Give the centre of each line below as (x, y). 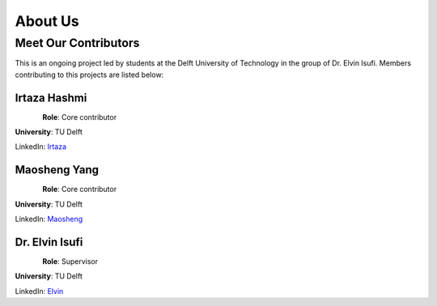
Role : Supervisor (70, 261)
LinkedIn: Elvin (39, 291)
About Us (47, 21)
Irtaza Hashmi (51, 98)
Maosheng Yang (57, 170)
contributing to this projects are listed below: (89, 74)
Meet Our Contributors (77, 43)
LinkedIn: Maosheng (49, 219)
